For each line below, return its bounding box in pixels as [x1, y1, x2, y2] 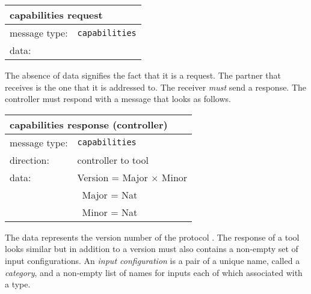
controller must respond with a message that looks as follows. [5, 92, 231, 105]
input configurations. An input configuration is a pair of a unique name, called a [5, 254, 300, 266]
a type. [5, 278, 31, 290]
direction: [10, 152, 49, 167]
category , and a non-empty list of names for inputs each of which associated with [5, 266, 303, 278]
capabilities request [10, 8, 103, 22]
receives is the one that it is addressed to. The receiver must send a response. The [5, 80, 307, 93]
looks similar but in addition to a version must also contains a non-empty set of [5, 242, 298, 255]
